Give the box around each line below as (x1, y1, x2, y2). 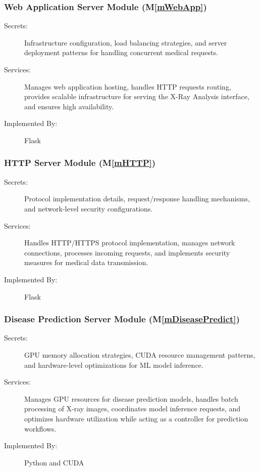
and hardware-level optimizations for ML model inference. (24, 359, 203, 370)
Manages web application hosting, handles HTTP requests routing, (24, 81, 231, 92)
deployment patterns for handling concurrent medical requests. (24, 47, 218, 58)
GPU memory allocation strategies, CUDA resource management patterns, (24, 349, 255, 360)
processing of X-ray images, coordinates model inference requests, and (24, 403, 241, 414)
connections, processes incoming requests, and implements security (24, 247, 230, 258)
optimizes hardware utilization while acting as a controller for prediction (24, 413, 248, 423)
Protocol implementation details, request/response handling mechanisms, (24, 193, 250, 204)
